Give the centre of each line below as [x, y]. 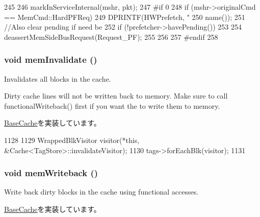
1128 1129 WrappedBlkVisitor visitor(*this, [72, 140]
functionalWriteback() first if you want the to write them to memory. [112, 105]
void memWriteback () [51, 173]
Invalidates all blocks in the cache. [58, 78]
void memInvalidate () [51, 59]
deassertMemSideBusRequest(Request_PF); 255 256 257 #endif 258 [111, 37]
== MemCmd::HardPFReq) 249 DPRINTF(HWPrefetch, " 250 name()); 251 [125, 17]
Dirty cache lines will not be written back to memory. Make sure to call [116, 96]
